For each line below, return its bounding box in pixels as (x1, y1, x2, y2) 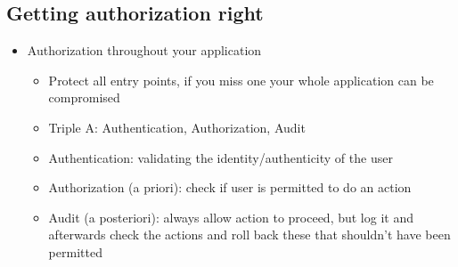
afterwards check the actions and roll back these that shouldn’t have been (48, 225, 451, 244)
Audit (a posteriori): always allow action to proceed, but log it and (48, 207, 413, 226)
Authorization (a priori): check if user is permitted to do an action (48, 178, 412, 197)
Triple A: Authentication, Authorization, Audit (48, 117, 306, 136)
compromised (48, 88, 120, 107)
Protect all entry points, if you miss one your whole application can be (48, 70, 434, 89)
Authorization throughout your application (27, 41, 262, 60)
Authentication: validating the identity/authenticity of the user (48, 148, 393, 166)
